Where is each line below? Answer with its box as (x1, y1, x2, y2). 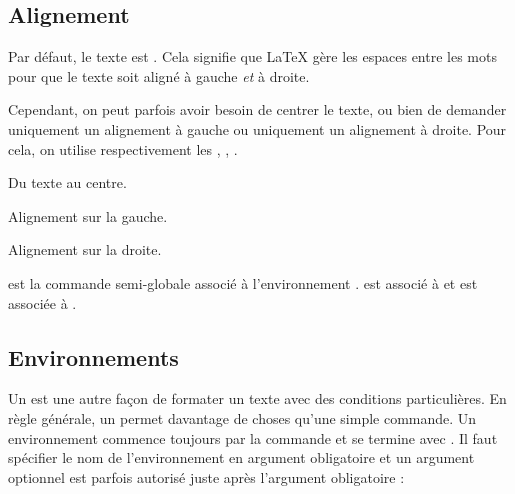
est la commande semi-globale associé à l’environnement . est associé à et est (8, 272, 478, 293)
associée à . (8, 292, 77, 313)
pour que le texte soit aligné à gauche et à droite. (8, 65, 310, 86)
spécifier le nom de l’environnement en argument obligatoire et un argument (8, 447, 475, 468)
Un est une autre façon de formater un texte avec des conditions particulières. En (8, 388, 507, 409)
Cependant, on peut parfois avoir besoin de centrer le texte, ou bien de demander (8, 99, 507, 120)
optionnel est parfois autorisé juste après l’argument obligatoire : (8, 466, 405, 487)
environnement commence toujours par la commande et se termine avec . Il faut (8, 427, 498, 448)
